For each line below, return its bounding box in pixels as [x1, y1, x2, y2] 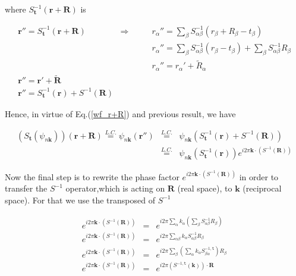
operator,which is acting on [65, 182, 165, 195]
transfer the [5, 182, 48, 195]
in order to [239, 170, 279, 183]
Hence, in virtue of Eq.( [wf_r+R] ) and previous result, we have [5, 107, 236, 120]
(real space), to [177, 182, 232, 195]
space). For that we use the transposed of [5, 193, 155, 206]
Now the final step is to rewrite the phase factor [5, 170, 180, 183]
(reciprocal [243, 182, 282, 195]
